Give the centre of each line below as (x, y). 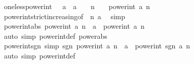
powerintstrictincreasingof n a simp (64, 16)
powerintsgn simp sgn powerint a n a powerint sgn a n (97, 46)
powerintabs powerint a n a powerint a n (74, 26)
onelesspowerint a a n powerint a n (77, 6)
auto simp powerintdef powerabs (55, 36)
